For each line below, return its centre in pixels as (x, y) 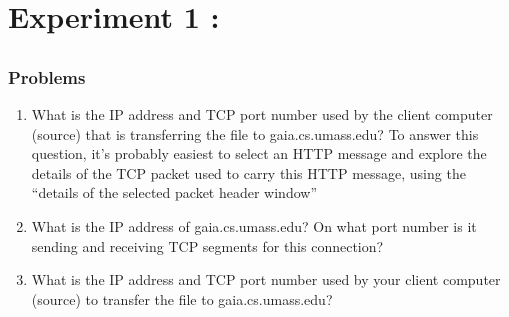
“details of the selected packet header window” (174, 192)
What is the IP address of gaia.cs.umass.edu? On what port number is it (254, 226)
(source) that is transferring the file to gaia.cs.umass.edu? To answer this (255, 133)
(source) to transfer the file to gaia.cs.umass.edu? (182, 298)
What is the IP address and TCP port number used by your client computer (266, 279)
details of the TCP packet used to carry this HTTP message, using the (248, 172)
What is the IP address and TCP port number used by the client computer (262, 114)
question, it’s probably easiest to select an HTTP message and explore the (259, 153)
